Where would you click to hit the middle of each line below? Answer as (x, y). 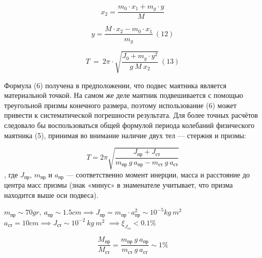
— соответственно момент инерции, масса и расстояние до (158, 174)
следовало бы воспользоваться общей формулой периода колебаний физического (129, 125)
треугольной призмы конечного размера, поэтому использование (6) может (121, 105)
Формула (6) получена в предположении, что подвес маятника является (115, 85)
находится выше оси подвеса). (51, 195)
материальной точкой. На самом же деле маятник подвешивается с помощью (124, 95)
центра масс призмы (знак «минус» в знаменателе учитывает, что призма (118, 185)
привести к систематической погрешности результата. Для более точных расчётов (131, 115)
